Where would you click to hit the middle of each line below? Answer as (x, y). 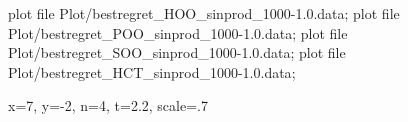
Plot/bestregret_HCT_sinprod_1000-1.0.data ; (152, 71)
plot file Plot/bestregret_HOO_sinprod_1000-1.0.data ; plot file (204, 13)
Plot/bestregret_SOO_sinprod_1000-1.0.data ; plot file (177, 52)
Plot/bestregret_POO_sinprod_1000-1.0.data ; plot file (178, 32)
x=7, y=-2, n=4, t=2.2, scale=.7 (108, 105)
